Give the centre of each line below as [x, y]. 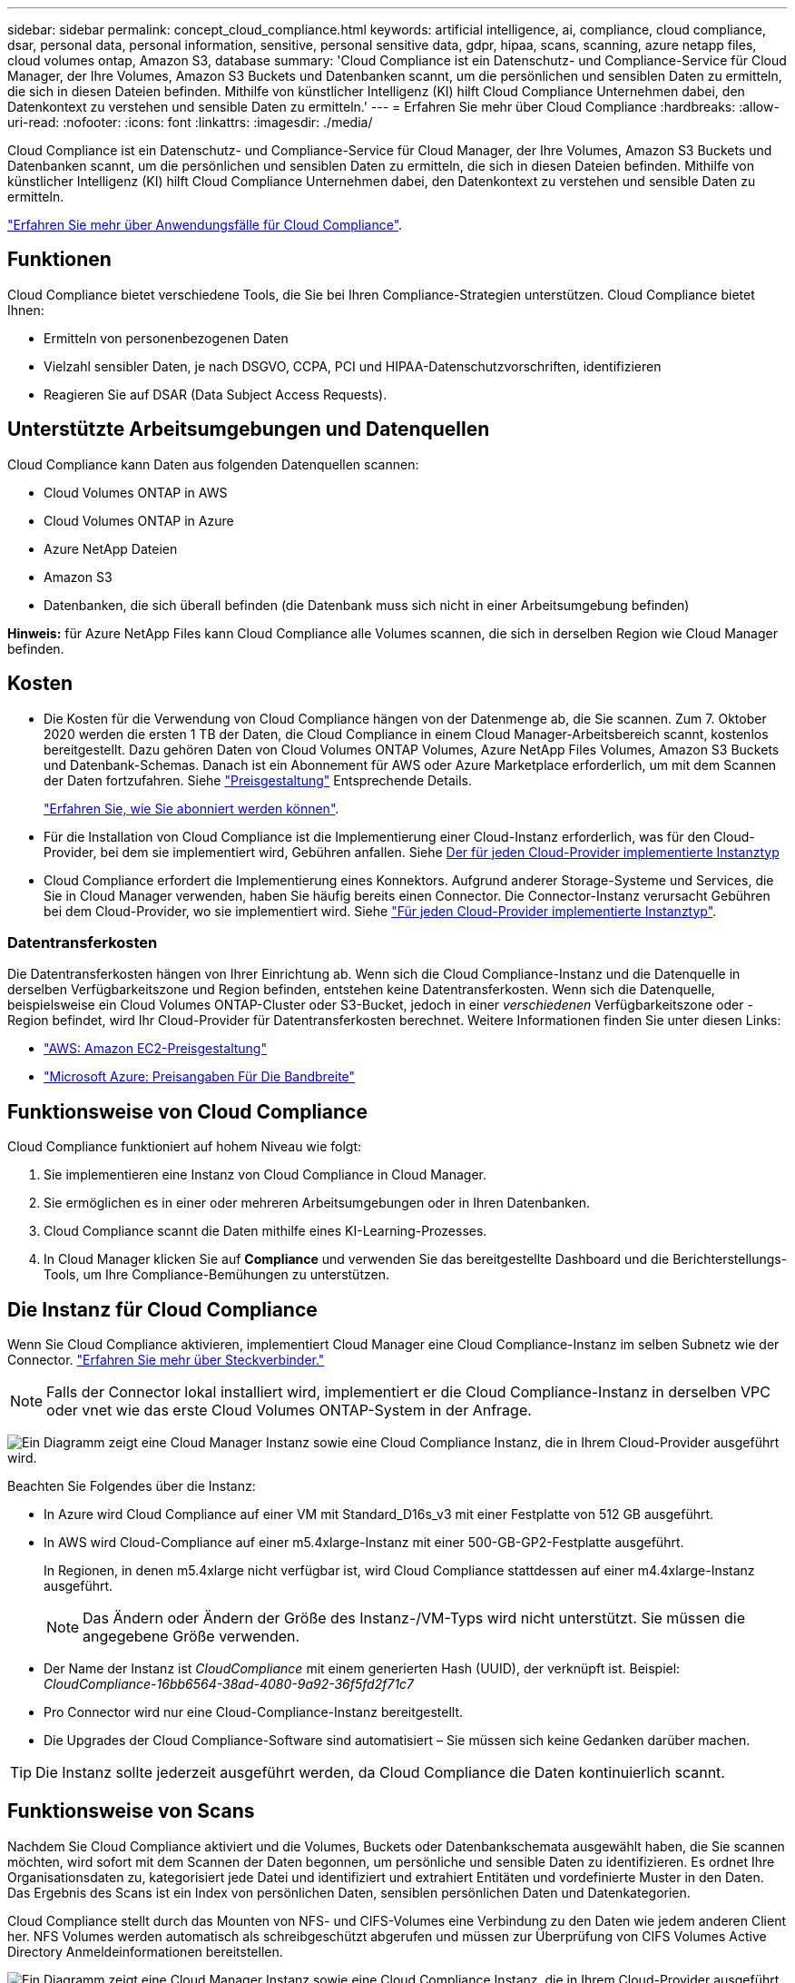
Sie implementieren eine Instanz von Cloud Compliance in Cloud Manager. [265, 1175]
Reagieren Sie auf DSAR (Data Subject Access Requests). [216, 394]
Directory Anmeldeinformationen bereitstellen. [145, 1951]
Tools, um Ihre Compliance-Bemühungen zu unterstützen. [216, 1275]
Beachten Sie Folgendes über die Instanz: [132, 1485]
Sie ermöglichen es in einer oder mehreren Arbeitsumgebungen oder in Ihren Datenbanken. [317, 1203]
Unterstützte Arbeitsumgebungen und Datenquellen [249, 429]
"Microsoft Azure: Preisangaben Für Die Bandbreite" [200, 1077]
